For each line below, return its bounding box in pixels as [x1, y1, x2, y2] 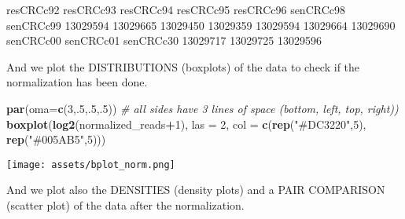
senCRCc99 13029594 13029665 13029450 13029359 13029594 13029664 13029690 [6, 16, 396, 33]
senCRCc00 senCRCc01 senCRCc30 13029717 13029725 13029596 [6, 32, 322, 49]
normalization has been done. [6, 74, 148, 90]
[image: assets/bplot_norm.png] [6, 159, 175, 170]
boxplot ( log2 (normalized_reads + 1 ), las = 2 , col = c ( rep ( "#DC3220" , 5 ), [6, 115, 366, 132]
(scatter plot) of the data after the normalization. [6, 197, 245, 213]
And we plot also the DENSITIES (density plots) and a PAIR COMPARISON [6, 181, 385, 198]
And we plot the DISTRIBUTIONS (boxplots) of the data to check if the [6, 58, 360, 75]
